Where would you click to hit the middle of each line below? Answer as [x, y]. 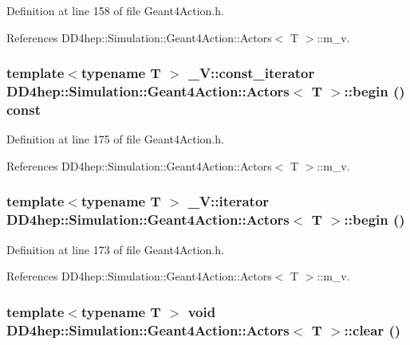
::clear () [373, 329]
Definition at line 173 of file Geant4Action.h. [115, 249]
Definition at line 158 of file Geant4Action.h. [115, 10]
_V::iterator [229, 201]
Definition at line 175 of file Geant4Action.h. [115, 139]
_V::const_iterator [251, 73]
